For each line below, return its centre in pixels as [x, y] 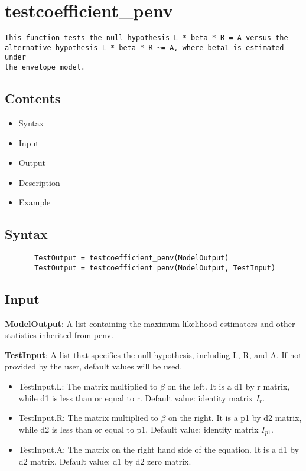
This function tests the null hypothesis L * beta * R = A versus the [147, 38]
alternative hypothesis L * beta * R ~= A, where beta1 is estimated [144, 48]
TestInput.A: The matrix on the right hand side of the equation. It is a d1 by [159, 449]
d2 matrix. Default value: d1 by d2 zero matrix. [105, 461]
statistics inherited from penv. [59, 335]
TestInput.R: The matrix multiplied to [88, 418]
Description [39, 182]
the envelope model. [45, 68]
